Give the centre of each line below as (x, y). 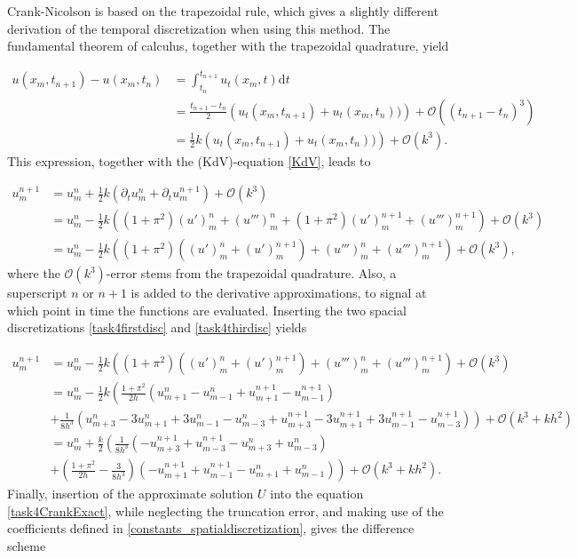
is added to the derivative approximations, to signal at (279, 293)
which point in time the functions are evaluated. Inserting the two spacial (207, 310)
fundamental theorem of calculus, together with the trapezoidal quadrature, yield (228, 46)
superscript (37, 293)
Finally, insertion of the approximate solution (130, 494)
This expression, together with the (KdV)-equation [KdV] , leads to (189, 160)
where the (34, 273)
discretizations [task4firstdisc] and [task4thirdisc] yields (157, 327)
